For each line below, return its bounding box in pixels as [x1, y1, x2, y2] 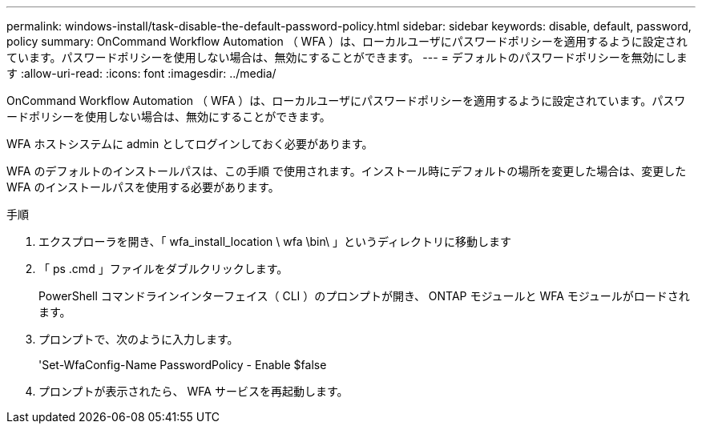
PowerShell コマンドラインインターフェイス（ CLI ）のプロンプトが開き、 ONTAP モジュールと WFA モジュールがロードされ [38, 289, 690, 303]
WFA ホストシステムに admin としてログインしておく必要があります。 [6, 137, 373, 151]
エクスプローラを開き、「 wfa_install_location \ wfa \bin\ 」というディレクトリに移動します [38, 235, 512, 248]
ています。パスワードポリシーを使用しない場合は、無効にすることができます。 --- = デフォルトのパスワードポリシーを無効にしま [6, 50, 688, 64]
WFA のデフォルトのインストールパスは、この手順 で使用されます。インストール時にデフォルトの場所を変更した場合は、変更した [6, 164, 687, 178]
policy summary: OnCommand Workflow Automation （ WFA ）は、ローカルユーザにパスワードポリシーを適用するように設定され [6, 34, 688, 48]
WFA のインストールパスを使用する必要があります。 [6, 180, 280, 194]
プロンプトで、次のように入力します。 [38, 332, 239, 346]
